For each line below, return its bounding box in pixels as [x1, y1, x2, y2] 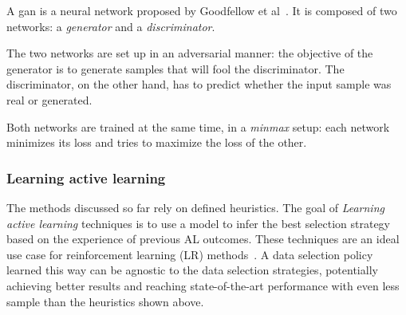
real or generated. [6, 91, 93, 108]
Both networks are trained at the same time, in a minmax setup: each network [6, 118, 390, 135]
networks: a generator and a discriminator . [6, 18, 215, 34]
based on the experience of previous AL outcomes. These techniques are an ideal [6, 230, 400, 247]
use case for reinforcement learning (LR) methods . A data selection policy [6, 246, 373, 262]
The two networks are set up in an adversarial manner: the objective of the [6, 45, 373, 61]
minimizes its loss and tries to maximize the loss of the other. [6, 134, 307, 151]
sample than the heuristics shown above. [6, 293, 204, 309]
